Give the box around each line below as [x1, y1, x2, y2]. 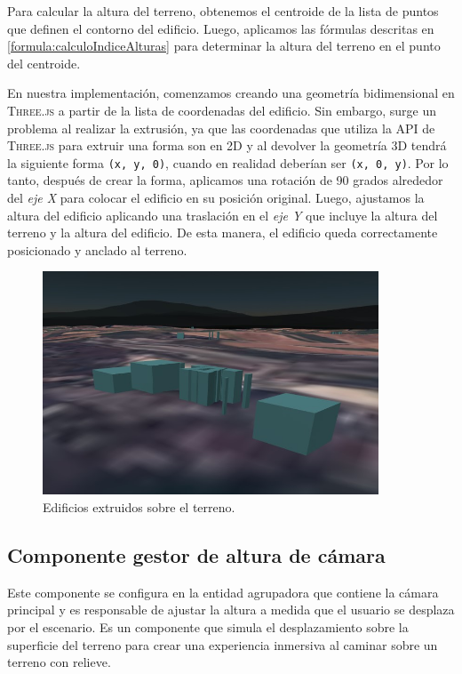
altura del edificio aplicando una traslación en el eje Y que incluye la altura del [7, 205, 438, 224]
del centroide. [7, 53, 81, 72]
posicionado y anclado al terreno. [7, 240, 187, 259]
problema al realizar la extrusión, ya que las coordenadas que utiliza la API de [7, 118, 435, 137]
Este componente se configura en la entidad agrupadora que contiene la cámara [7, 582, 439, 601]
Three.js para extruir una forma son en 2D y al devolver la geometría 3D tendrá [7, 136, 447, 155]
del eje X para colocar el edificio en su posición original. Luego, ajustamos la [7, 189, 425, 206]
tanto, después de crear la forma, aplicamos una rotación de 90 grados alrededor [7, 171, 443, 189]
